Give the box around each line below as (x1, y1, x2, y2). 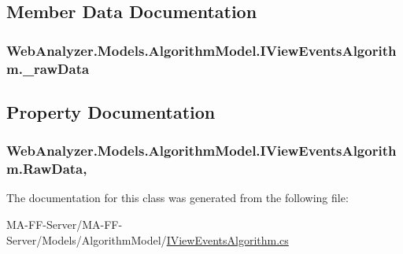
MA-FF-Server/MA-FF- (6, 216, 123, 233)
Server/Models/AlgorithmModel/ (6, 231, 167, 248)
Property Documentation (6, 99, 216, 123)
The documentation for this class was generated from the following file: (6, 190, 349, 206)
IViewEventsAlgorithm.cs (166, 231, 289, 248)
